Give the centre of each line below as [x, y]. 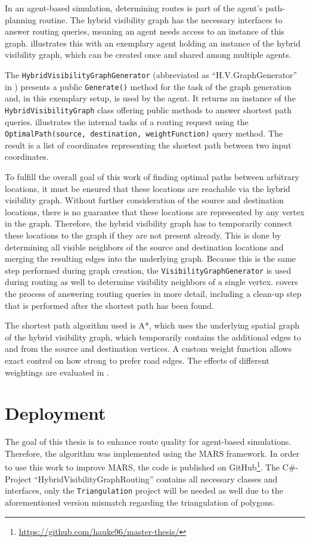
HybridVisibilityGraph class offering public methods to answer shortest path [148, 109]
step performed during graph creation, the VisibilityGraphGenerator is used [148, 270]
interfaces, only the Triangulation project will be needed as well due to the [144, 490]
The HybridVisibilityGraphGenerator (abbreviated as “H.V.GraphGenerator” [151, 74]
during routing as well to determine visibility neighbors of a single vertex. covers [151, 282]
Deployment [55, 413]
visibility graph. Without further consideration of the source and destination [145, 200]
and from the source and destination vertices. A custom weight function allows [148, 349]
